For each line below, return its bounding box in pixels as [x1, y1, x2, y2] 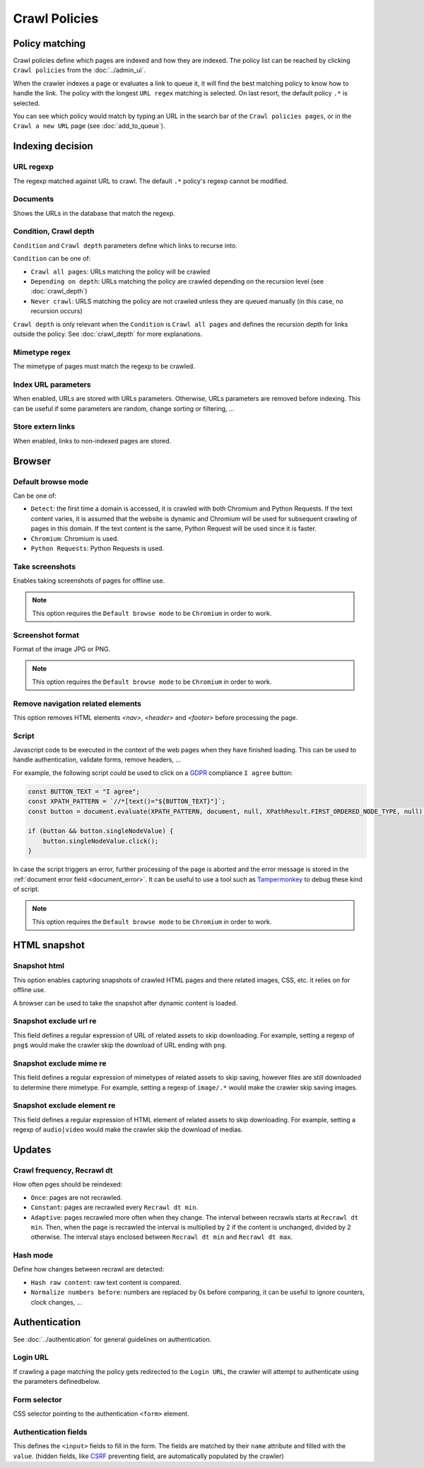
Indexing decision [13, 140, 93, 152]
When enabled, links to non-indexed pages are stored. [13, 436, 172, 445]
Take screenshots [13, 561, 76, 571]
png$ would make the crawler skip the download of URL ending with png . [13, 1041, 227, 1049]
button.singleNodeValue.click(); [42, 837, 159, 845]
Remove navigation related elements [13, 699, 141, 709]
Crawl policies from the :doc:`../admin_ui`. [13, 66, 146, 74]
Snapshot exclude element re [13, 1100, 116, 1110]
